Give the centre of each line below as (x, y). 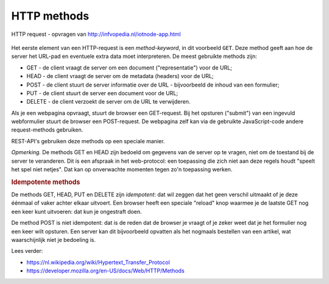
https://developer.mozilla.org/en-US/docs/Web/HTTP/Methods (106, 271)
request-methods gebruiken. (47, 130)
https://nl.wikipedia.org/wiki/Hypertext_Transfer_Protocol (98, 262)
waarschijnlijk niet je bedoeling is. (54, 240)
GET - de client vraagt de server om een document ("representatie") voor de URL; (129, 68)
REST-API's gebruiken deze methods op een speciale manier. (88, 141)
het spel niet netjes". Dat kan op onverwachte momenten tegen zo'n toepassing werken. (122, 169)
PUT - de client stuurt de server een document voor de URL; (102, 93)
